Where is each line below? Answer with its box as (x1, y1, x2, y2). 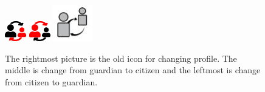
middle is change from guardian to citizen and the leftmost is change (5, 64, 261, 76)
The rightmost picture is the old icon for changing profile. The (5, 51, 237, 64)
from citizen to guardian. (5, 75, 98, 88)
